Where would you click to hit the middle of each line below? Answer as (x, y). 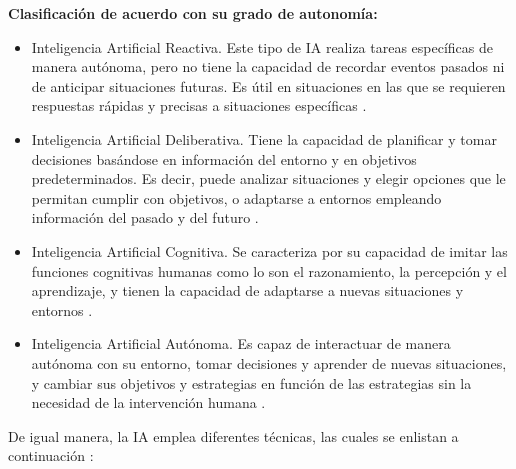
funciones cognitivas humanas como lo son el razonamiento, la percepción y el (269, 270)
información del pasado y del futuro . (145, 217)
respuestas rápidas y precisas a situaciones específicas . (199, 105)
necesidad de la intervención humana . (148, 402)
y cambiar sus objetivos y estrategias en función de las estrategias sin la (251, 382)
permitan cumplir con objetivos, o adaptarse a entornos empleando (236, 197)
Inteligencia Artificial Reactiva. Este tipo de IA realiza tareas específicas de (262, 46)
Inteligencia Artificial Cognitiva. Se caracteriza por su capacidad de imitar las (269, 250)
